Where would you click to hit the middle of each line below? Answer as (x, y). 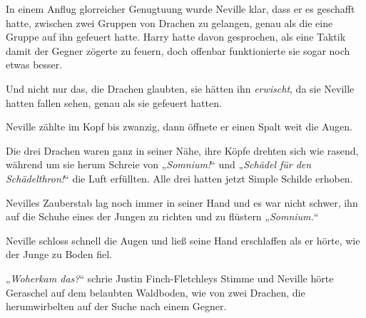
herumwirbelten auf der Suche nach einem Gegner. (116, 306)
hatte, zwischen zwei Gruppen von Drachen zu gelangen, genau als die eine (169, 22)
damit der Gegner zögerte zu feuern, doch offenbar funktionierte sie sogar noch (178, 50)
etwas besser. (34, 65)
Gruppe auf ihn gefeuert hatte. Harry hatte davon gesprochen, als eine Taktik (176, 37)
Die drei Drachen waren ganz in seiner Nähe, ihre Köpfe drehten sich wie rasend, (182, 150)
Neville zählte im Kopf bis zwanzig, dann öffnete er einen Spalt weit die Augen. (179, 127)
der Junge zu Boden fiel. (59, 254)
